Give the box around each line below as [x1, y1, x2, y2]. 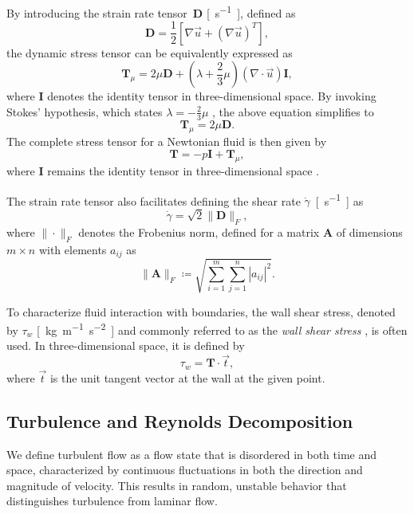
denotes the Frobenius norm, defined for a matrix [78, 223, 320, 240]
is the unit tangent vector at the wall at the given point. [49, 369, 325, 386]
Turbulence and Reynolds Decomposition [6, 408, 353, 433]
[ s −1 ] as [315, 190, 364, 209]
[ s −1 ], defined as [206, 2, 296, 21]
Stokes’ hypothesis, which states [6, 103, 163, 120]
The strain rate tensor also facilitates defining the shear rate [6, 192, 301, 209]
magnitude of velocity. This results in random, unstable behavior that [6, 477, 347, 493]
